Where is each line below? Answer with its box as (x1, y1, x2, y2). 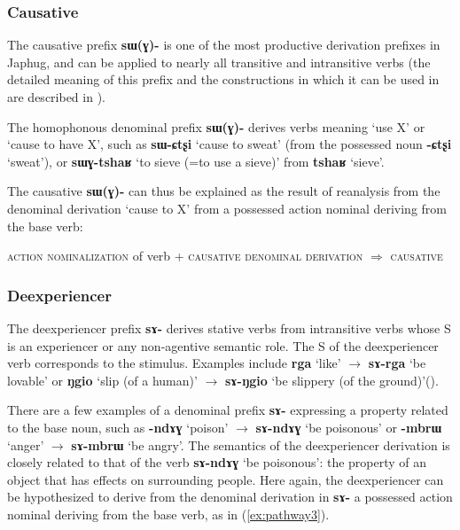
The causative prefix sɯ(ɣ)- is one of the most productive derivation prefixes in (7, 35, 441, 54)
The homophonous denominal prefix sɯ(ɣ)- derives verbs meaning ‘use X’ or (7, 117, 425, 136)
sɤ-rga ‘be (368, 354, 426, 372)
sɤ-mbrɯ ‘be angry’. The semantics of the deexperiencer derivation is (71, 435, 450, 454)
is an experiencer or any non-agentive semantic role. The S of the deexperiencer (7, 336, 439, 355)
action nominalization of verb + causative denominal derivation (7, 246, 363, 265)
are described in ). (7, 88, 105, 105)
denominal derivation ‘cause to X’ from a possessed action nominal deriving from (7, 199, 447, 217)
